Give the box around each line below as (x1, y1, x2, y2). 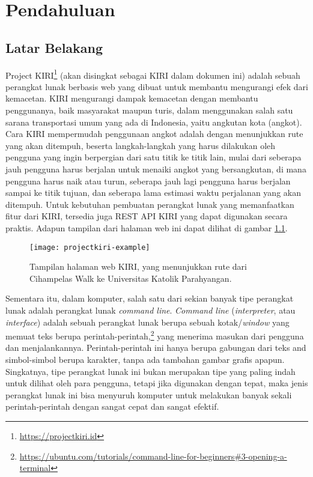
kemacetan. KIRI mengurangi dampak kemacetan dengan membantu (5, 92, 258, 105)
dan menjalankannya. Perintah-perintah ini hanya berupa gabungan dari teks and (5, 341, 306, 354)
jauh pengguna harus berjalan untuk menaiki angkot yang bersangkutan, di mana (5, 162, 306, 175)
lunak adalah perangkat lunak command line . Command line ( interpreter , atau (5, 303, 296, 316)
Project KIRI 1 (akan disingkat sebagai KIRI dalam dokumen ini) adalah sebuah (5, 67, 300, 81)
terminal (19, 461, 51, 474)
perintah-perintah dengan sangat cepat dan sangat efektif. (5, 400, 219, 413)
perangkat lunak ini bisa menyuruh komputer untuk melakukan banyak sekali (5, 388, 292, 401)
